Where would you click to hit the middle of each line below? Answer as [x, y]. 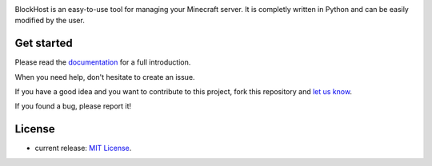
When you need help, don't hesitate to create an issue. [105, 77]
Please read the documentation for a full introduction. [103, 62]
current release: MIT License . [83, 148]
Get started [44, 43]
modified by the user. [50, 21]
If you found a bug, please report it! [73, 106]
